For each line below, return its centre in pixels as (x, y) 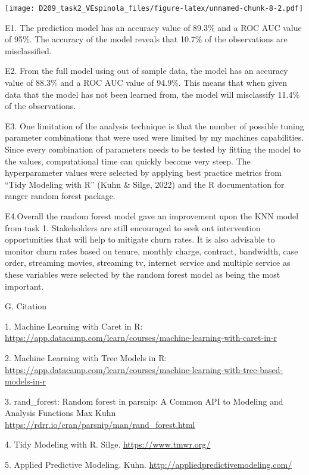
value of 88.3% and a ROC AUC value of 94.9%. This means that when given (146, 83)
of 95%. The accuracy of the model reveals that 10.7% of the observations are (146, 39)
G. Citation (26, 306)
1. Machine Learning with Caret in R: (74, 326)
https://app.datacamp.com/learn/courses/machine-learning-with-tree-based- (144, 369)
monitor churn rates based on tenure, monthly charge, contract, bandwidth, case (152, 251)
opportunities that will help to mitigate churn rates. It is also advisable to (140, 239)
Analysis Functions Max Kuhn (60, 413)
